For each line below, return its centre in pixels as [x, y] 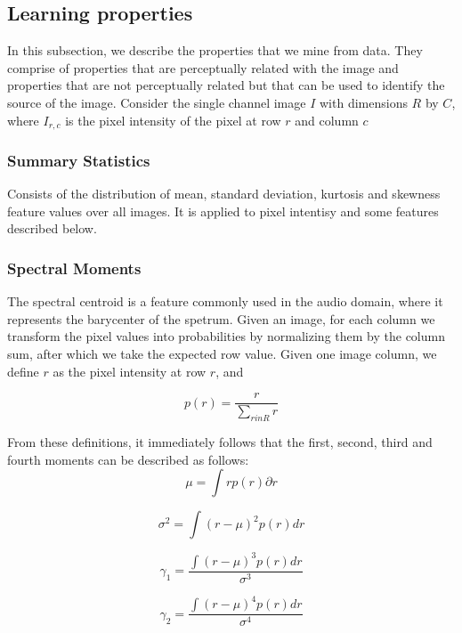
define [23, 371]
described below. [52, 228]
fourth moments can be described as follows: [128, 459]
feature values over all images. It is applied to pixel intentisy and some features [223, 211]
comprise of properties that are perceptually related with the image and [203, 67]
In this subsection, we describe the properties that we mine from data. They [215, 50]
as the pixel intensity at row [130, 371]
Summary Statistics [79, 160]
